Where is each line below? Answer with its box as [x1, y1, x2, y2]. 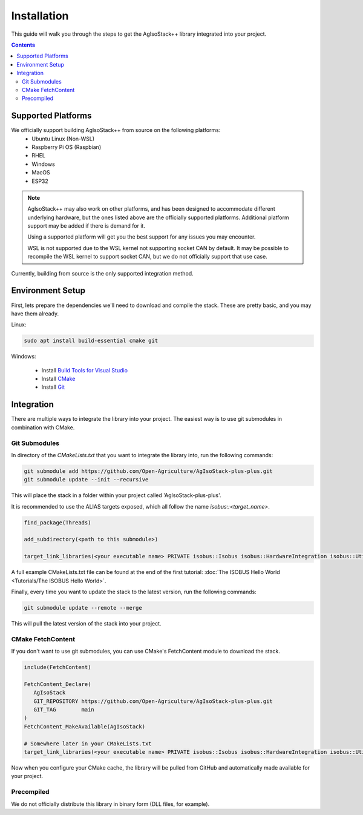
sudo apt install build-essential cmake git [24, 337, 159, 345]
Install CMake [41, 375, 76, 383]
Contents [11, 41, 36, 48]
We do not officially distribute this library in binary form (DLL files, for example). [11, 800, 210, 808]
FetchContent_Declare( [24, 681, 91, 687]
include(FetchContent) [24, 664, 91, 671]
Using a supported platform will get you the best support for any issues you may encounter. [27, 233, 256, 240]
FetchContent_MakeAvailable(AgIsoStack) [24, 723, 145, 730]
